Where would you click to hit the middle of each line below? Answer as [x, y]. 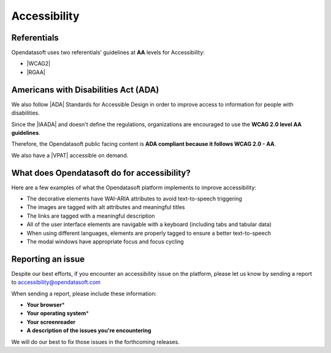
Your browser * [46, 305]
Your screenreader [51, 322]
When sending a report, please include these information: [84, 294]
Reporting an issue [48, 259]
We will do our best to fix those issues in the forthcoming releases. [96, 342]
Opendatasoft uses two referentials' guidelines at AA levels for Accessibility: [108, 53]
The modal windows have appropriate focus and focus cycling [105, 241]
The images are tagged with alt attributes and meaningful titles [106, 207]
